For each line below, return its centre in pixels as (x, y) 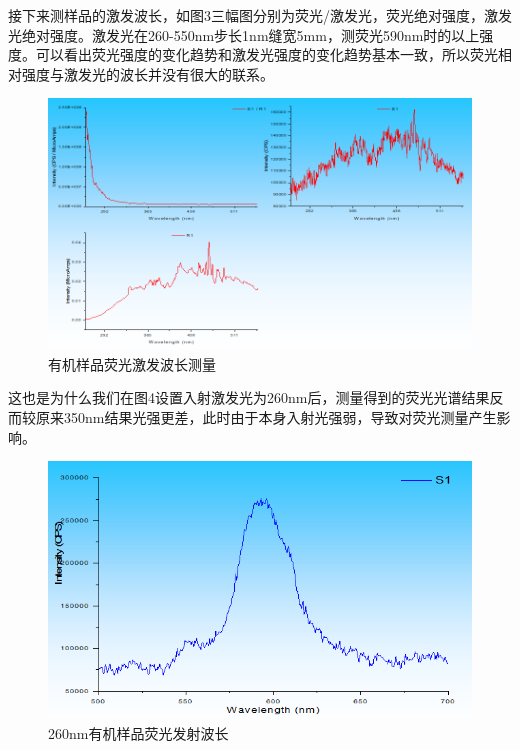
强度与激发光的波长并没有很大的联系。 (147, 73)
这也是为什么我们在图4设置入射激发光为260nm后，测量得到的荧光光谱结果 (249, 397)
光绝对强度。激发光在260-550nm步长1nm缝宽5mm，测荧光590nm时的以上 (244, 34)
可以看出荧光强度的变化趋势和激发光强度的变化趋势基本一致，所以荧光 (266, 54)
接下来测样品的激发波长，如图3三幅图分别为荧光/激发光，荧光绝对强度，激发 (260, 15)
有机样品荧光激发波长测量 (132, 363)
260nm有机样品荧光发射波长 (138, 732)
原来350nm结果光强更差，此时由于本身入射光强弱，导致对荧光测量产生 (266, 417)
